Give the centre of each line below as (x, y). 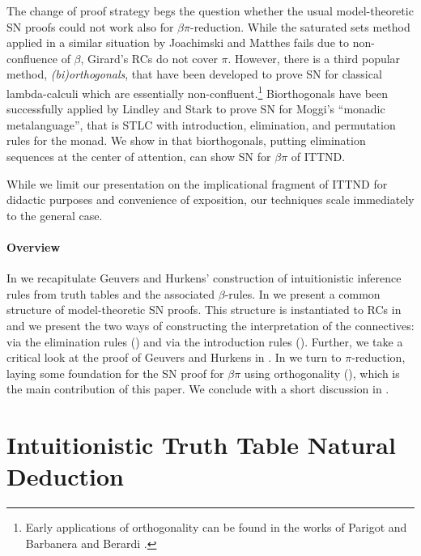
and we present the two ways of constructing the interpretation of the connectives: (210, 325)
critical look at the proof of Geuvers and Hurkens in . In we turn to (174, 357)
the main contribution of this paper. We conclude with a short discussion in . (198, 389)
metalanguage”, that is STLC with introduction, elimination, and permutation (201, 124)
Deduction (65, 476)
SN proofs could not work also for (90, 26)
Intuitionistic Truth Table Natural (201, 445)
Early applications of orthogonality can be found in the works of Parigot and (216, 527)
